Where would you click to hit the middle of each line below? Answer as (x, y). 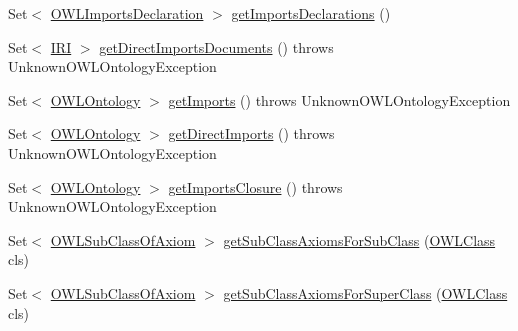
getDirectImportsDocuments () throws (216, 46)
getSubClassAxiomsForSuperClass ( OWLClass (365, 292)
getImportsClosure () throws (255, 186)
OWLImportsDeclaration (127, 13)
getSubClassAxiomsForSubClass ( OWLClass (359, 239)
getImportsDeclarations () (311, 13)
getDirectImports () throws (251, 133)
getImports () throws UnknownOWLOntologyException (339, 99)
